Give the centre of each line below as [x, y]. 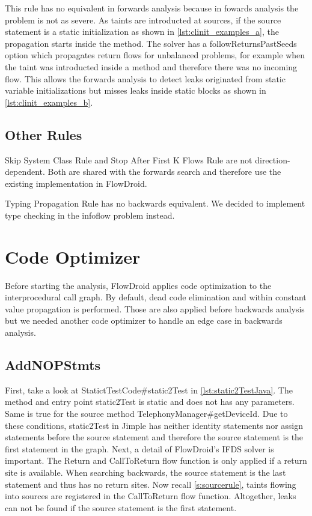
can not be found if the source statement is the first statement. [121, 507]
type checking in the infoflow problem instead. [90, 215]
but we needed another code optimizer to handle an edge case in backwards [144, 320]
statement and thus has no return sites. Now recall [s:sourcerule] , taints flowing [151, 484]
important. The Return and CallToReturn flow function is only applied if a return [156, 460]
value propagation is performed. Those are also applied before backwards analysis [155, 308]
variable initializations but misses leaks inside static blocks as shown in [136, 90]
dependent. [25, 171]
